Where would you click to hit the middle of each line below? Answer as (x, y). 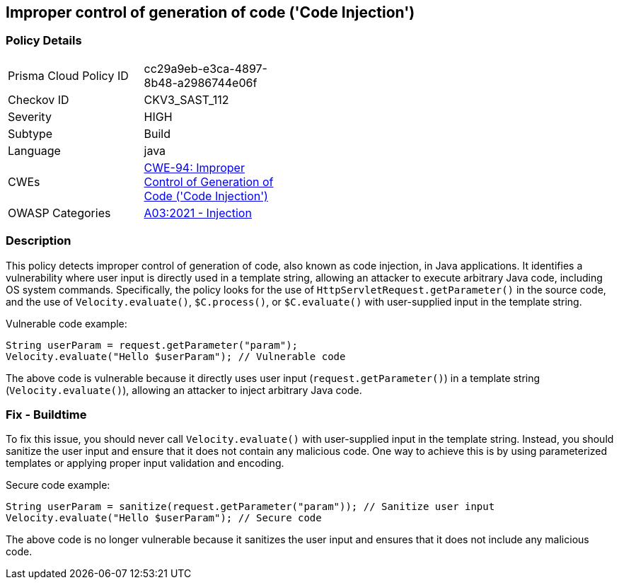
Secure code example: (58, 485)
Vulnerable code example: (66, 323)
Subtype (30, 133)
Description (39, 241)
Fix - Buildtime (46, 414)
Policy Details (44, 41)
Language (34, 150)
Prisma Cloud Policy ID (68, 75)
